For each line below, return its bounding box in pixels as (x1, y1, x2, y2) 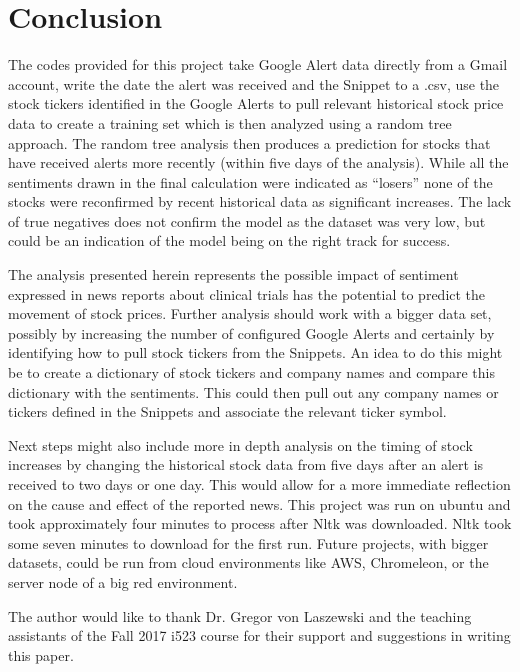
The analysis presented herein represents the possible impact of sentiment (8, 264, 459, 285)
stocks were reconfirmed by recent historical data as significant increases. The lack (8, 191, 512, 212)
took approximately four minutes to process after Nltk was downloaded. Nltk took (8, 513, 512, 534)
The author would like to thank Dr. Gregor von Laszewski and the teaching (8, 605, 472, 626)
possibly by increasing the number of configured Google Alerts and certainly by (8, 322, 495, 343)
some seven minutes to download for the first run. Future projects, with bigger (8, 532, 489, 553)
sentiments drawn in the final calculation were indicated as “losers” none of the (8, 171, 493, 192)
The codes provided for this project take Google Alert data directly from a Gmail (8, 54, 508, 75)
